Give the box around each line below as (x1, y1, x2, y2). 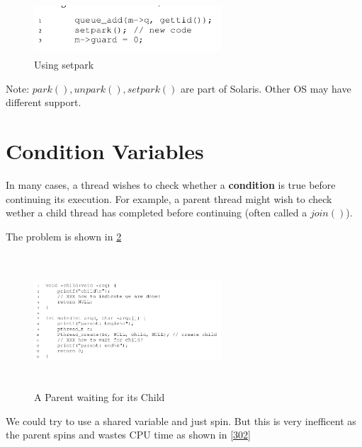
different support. (6, 95, 81, 110)
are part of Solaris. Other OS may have (181, 81, 351, 95)
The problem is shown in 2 (6, 228, 122, 243)
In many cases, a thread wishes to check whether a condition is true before (6, 178, 336, 192)
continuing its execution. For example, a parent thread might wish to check (6, 191, 332, 206)
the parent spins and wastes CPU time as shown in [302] (6, 427, 251, 442)
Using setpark (34, 57, 94, 72)
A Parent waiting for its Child (34, 390, 165, 405)
